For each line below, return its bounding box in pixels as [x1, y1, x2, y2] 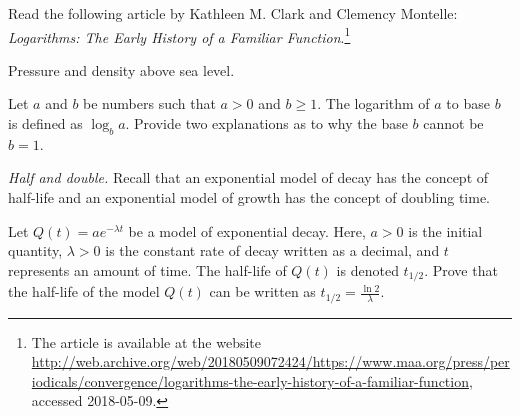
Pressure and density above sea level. [8, 59, 235, 80]
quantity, [8, 240, 63, 261]
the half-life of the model [8, 281, 160, 302]
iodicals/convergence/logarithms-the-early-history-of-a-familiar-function [31, 370, 469, 391]
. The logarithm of [317, 93, 430, 114]
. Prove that [424, 259, 498, 280]
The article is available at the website [31, 331, 262, 352]
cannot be [423, 113, 484, 134]
